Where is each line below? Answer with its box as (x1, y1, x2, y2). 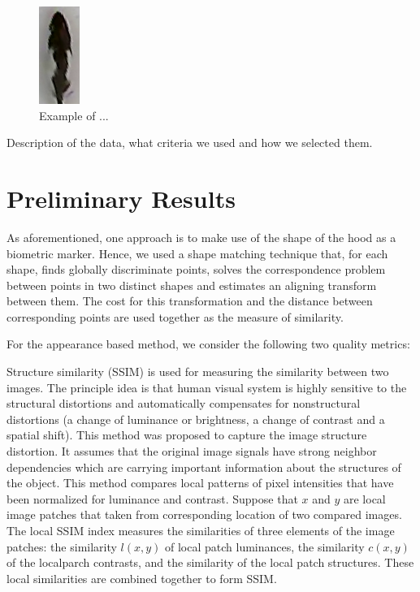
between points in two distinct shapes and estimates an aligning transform (6, 276, 377, 293)
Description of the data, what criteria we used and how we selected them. (6, 134, 373, 151)
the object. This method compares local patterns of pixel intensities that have (6, 474, 394, 491)
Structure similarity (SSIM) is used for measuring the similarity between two (6, 363, 389, 380)
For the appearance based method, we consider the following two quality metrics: (6, 335, 410, 352)
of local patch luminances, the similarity (165, 538, 365, 555)
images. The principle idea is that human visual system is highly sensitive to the (6, 378, 407, 395)
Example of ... (39, 106, 109, 123)
